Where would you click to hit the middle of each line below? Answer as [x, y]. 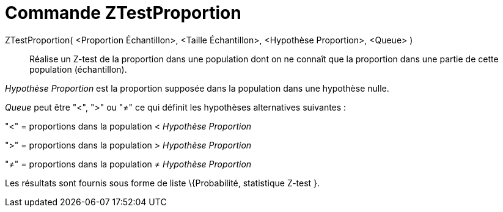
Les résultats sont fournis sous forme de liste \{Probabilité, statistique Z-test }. [163, 183]
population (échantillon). [78, 69]
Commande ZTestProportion [123, 13]
